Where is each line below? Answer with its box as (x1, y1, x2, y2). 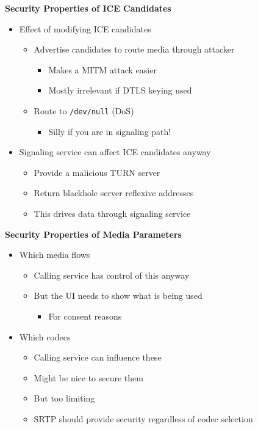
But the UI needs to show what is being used (34, 289, 202, 302)
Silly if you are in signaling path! (48, 125, 171, 137)
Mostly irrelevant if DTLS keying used (48, 84, 192, 97)
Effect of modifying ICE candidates (19, 22, 151, 35)
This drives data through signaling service (34, 207, 191, 219)
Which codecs (19, 330, 71, 343)
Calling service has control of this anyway (34, 268, 190, 281)
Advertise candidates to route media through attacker (34, 43, 235, 56)
